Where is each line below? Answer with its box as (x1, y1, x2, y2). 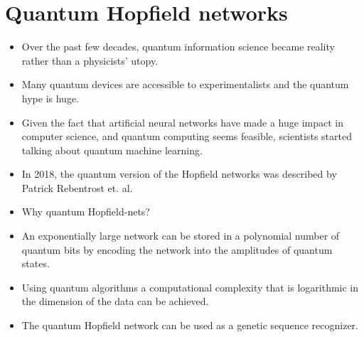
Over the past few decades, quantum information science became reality (21, 39, 335, 54)
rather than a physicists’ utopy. (21, 53, 159, 68)
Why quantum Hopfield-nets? (21, 204, 150, 219)
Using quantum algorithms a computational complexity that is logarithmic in (21, 279, 359, 294)
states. (21, 256, 50, 271)
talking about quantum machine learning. (21, 142, 203, 157)
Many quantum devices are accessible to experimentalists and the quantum (21, 77, 349, 92)
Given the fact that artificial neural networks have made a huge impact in (21, 114, 343, 129)
